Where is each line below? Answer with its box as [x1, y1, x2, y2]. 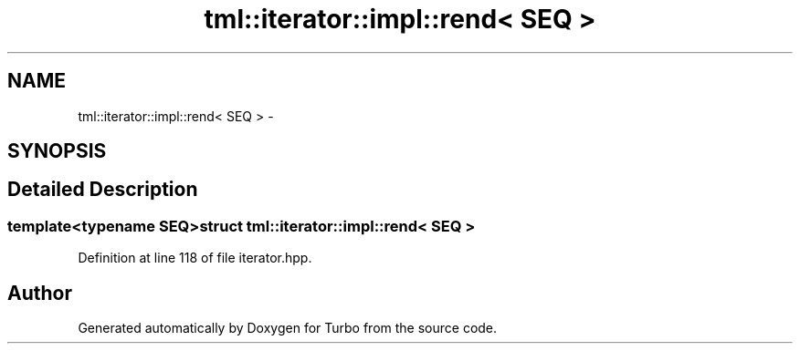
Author [7, 281, 72, 305]
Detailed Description [7, 178, 198, 201]
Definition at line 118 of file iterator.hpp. [78, 250, 312, 266]
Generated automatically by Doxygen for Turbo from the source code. [78, 320, 498, 336]
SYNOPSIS [7, 139, 107, 163]
